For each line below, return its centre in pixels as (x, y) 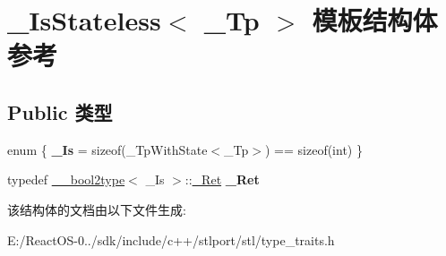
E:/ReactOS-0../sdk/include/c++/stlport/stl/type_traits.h (171, 239)
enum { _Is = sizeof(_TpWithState (107, 149)
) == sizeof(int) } (314, 149)
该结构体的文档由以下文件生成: (97, 209)
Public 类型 (60, 111)
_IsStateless (84, 20)
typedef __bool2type (66, 179)
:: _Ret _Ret (222, 179)
